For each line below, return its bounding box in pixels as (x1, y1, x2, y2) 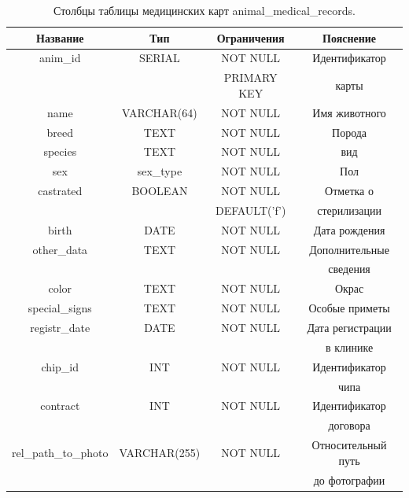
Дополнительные (309, 241, 389, 257)
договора (328, 417, 370, 433)
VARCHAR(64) (122, 104, 197, 120)
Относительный (311, 437, 387, 453)
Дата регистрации (307, 319, 392, 335)
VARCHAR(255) (119, 444, 201, 460)
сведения (328, 260, 370, 277)
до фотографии (313, 471, 385, 488)
